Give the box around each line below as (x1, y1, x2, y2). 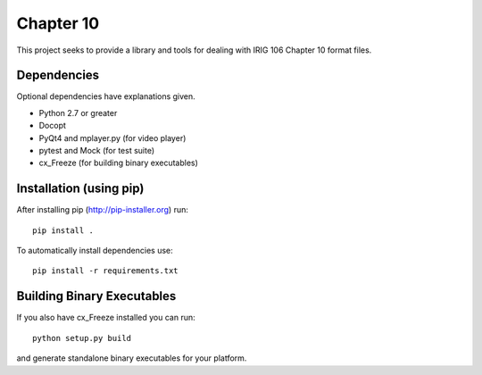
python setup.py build (32, 333, 132, 343)
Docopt (38, 121, 67, 131)
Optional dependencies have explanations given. (16, 91, 195, 102)
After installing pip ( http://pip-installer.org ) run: (16, 204, 189, 215)
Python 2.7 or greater (38, 107, 118, 118)
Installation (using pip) (16, 181, 145, 196)
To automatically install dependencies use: (16, 246, 173, 256)
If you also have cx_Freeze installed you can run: (16, 312, 195, 323)
